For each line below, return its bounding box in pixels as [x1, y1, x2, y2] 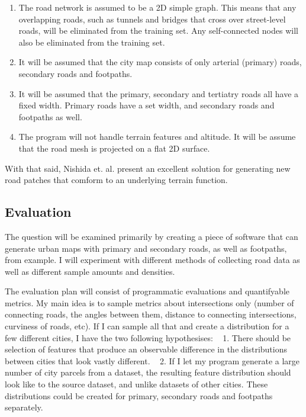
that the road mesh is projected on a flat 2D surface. [18, 142, 210, 154]
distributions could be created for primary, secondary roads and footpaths [5, 389, 273, 402]
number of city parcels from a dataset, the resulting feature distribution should [5, 366, 291, 378]
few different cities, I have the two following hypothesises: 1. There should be [5, 331, 291, 344]
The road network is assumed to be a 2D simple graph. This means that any [18, 1, 297, 13]
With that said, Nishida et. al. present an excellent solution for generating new [5, 162, 291, 174]
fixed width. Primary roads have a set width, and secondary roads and [18, 99, 275, 111]
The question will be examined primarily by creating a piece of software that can [5, 230, 298, 242]
